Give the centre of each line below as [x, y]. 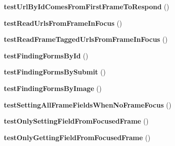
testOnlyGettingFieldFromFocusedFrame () [77, 137]
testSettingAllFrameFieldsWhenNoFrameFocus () [88, 104]
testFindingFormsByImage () [53, 88]
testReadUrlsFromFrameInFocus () [63, 23]
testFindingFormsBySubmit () [55, 72]
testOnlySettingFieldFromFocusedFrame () [76, 121]
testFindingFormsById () [46, 55]
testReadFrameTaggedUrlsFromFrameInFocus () [86, 39]
